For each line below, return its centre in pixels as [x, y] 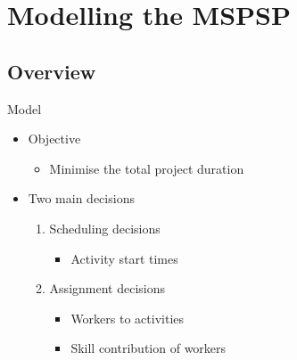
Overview [52, 71]
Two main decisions [81, 198]
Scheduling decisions [105, 228]
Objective [54, 139]
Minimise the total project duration [147, 168]
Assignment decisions [107, 288]
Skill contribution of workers [148, 348]
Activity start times [124, 258]
